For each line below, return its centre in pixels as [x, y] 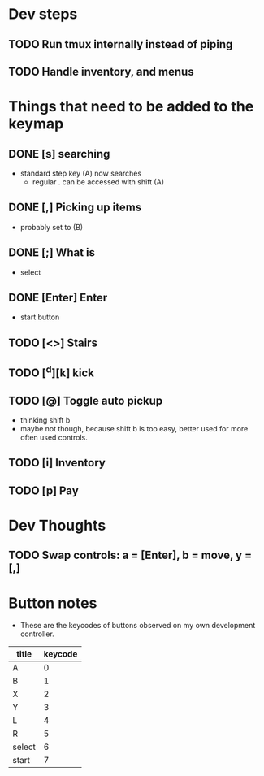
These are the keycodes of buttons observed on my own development [138, 626]
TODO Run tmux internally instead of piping [121, 44]
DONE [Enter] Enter [58, 297]
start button [40, 317]
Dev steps [43, 14]
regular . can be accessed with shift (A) [98, 182]
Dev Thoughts [57, 525]
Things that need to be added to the [131, 107]
